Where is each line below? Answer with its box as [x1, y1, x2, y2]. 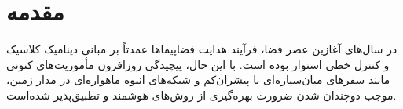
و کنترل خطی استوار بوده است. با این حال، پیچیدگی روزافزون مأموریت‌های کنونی [6, 56, 390, 72]
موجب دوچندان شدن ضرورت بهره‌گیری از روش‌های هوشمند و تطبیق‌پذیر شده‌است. [6, 86, 397, 103]
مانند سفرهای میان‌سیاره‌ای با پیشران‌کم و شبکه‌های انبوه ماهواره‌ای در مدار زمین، [6, 71, 390, 88]
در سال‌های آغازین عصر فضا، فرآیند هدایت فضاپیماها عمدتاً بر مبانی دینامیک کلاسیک [6, 41, 398, 57]
